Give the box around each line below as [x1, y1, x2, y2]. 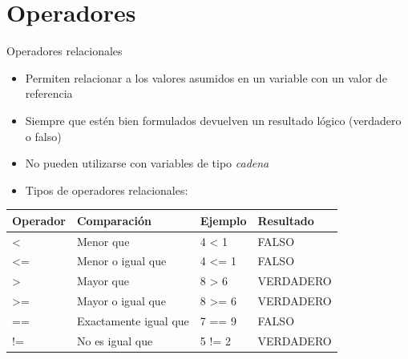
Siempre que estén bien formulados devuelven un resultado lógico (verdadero [25, 111, 402, 128]
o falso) [25, 127, 62, 144]
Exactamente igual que [76, 313, 189, 329]
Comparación [76, 212, 151, 228]
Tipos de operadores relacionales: [25, 181, 188, 198]
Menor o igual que [76, 252, 167, 269]
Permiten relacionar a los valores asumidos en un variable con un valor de [25, 69, 387, 86]
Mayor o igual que [76, 292, 166, 309]
